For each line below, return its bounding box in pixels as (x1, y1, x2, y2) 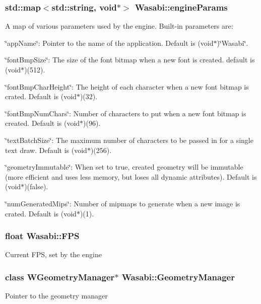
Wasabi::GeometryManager (121, 270, 235, 283)
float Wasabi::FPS (5, 230, 80, 242)
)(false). (24, 181, 48, 192)
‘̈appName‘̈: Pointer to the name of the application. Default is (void (5, 37, 214, 48)
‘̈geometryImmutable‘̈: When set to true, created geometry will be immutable (5, 162, 243, 172)
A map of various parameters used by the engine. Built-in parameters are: (5, 21, 233, 31)
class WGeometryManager (5, 270, 115, 283)
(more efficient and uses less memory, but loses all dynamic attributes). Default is (5, 171, 257, 182)
